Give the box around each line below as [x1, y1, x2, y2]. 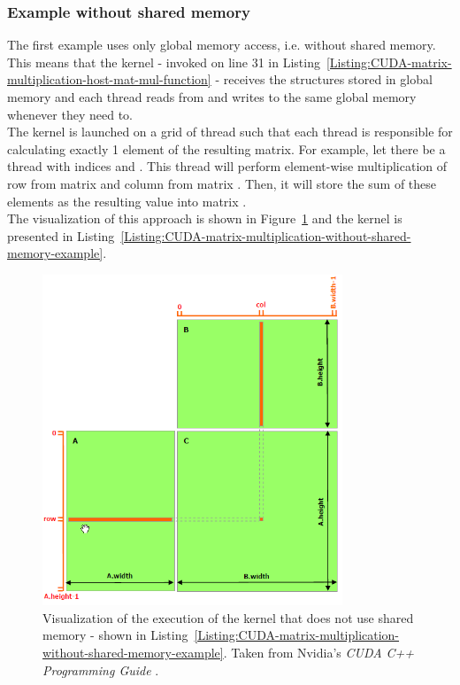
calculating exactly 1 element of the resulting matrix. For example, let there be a [7, 139, 446, 158]
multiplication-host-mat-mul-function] [7, 70, 211, 89]
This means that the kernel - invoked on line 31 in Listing [7, 52, 320, 71]
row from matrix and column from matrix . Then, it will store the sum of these [7, 174, 437, 192]
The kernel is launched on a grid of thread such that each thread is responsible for [7, 122, 453, 141]
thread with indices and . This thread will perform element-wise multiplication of [7, 157, 448, 175]
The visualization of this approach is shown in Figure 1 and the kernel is [7, 209, 402, 228]
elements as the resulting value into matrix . [7, 191, 247, 210]
